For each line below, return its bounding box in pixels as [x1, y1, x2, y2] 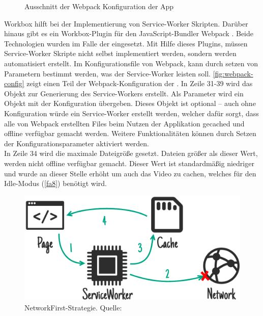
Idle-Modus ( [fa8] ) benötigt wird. [4, 178, 107, 189]
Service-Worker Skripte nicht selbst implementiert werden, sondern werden [4, 48, 237, 59]
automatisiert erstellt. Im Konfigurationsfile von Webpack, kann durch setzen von [4, 58, 258, 68]
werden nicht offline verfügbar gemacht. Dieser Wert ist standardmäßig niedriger [4, 157, 254, 168]
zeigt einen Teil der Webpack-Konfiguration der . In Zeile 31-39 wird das [26, 78, 253, 89]
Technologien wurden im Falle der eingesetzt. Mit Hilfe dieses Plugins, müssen [4, 38, 248, 48]
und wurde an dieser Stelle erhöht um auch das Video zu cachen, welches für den [4, 168, 256, 178]
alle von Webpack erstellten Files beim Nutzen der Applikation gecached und [4, 118, 245, 128]
